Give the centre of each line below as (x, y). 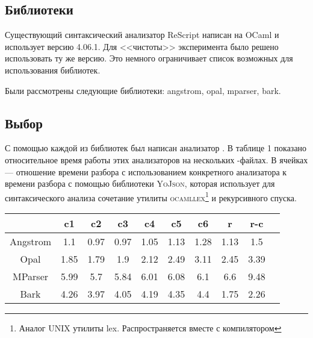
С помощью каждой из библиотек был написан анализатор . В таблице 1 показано (156, 148)
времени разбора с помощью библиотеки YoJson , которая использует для (140, 183)
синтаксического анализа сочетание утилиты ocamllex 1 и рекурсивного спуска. (151, 196)
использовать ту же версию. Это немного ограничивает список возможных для (149, 58)
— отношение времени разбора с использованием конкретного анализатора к (146, 171)
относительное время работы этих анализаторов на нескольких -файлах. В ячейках (156, 159)
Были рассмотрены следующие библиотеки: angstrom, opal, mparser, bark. (143, 90)
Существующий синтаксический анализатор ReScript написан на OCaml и (142, 35)
